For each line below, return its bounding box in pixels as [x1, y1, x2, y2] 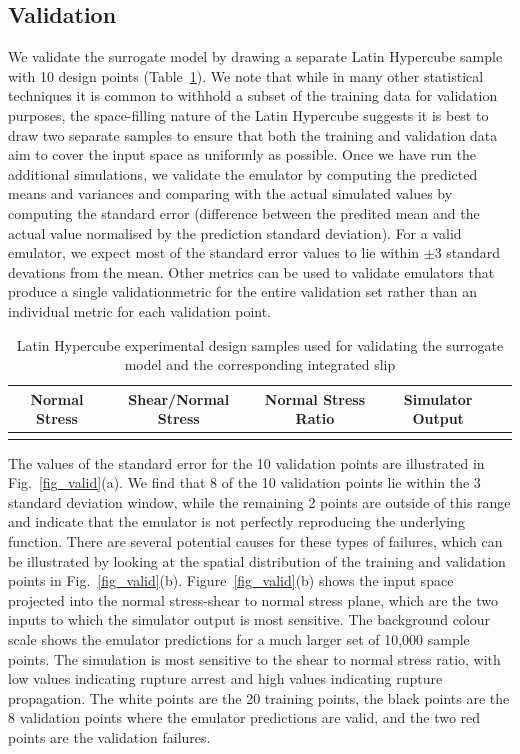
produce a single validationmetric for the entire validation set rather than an [8, 281, 478, 302]
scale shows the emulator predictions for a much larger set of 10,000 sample [8, 628, 470, 649]
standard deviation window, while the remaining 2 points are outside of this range [8, 491, 511, 512]
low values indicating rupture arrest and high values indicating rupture [8, 668, 443, 689]
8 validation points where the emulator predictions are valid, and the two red [8, 707, 481, 728]
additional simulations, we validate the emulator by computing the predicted [8, 163, 478, 184]
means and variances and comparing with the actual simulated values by [8, 183, 453, 204]
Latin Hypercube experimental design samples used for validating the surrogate [16, 334, 504, 355]
